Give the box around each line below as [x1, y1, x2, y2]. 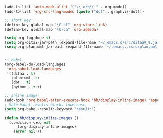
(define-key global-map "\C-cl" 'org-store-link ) [4, 22, 108, 27]
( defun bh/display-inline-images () [4, 115, 79, 121]
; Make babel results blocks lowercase [4, 102, 86, 107]
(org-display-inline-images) [17, 124, 77, 129]
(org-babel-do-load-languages [4, 62, 66, 67]
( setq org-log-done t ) [4, 35, 51, 41]
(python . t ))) [11, 85, 42, 90]
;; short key [4, 17, 31, 23]
